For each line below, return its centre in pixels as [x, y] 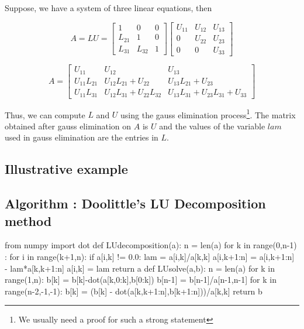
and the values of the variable [212, 126]
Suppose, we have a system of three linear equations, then [108, 8]
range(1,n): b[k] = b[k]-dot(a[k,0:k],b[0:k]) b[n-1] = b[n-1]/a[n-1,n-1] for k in [141, 280]
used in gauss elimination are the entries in [82, 137]
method [28, 220]
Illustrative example [66, 169]
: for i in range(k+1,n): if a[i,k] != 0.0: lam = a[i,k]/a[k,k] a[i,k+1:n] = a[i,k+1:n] [150, 256]
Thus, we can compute [45, 114]
